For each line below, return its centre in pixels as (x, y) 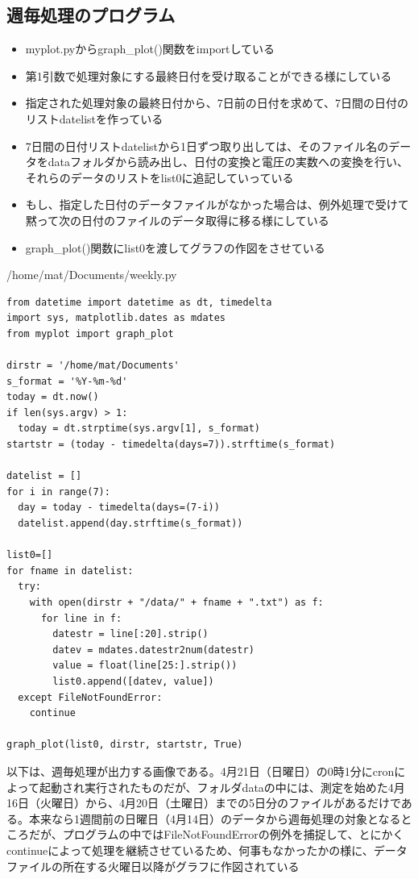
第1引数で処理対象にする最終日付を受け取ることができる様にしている (209, 75)
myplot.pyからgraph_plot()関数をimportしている (150, 49)
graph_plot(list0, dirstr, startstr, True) (125, 745)
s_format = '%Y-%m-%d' (67, 381)
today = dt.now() (53, 397)
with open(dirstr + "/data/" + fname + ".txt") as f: (176, 603)
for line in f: (81, 618)
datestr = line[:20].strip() (130, 634)
